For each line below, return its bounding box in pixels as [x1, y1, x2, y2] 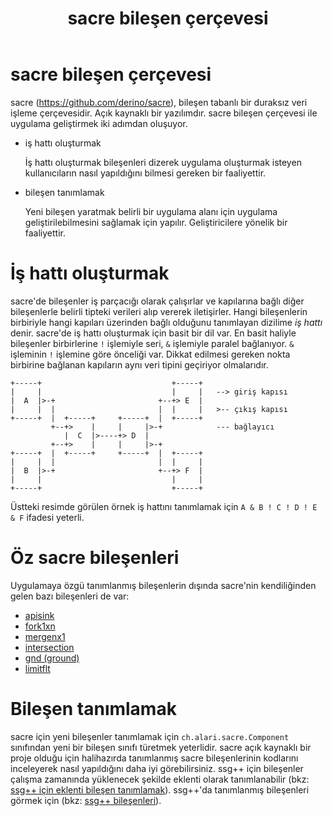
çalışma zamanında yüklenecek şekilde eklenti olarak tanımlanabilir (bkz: [10, 773, 310, 785]
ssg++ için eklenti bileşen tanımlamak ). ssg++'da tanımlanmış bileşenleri [10, 783, 310, 796]
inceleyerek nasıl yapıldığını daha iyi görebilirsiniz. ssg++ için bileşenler [10, 762, 304, 774]
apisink [24, 609, 55, 621]
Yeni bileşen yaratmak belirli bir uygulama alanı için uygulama [24, 205, 278, 217]
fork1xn [24, 620, 56, 632]
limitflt [24, 662, 51, 674]
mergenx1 [24, 630, 66, 642]
